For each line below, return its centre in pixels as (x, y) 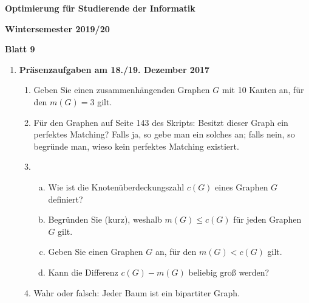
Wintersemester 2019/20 (57, 28)
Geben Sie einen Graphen (96, 252)
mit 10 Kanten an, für (263, 90)
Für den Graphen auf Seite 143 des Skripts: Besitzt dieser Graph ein (161, 122)
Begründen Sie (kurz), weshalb (105, 219)
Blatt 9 (20, 49)
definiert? (66, 199)
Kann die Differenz (83, 272)
